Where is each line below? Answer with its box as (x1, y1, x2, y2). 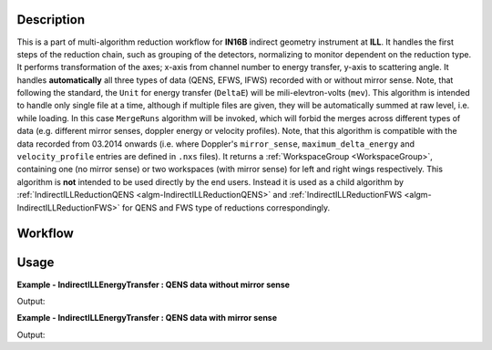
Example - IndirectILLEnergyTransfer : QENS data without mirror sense (16, 279, 291, 290)
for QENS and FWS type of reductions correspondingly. (121, 201, 331, 213)
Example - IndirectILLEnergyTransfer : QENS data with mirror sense (16, 313, 278, 324)
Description (16, 12, 86, 27)
